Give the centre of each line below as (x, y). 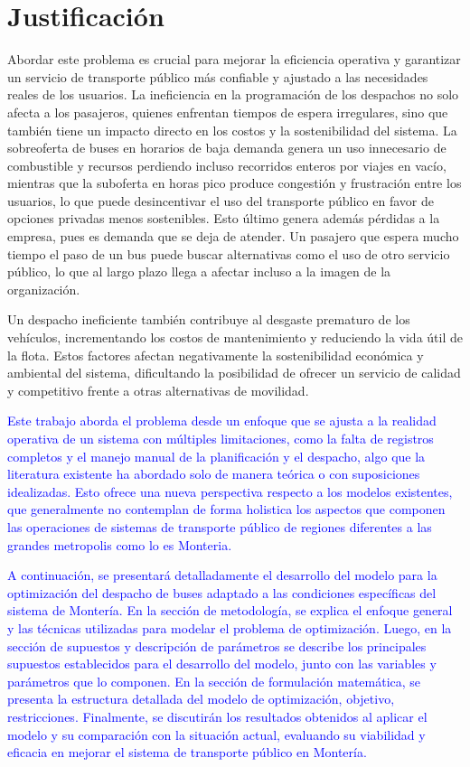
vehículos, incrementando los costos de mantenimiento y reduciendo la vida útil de (235, 337)
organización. (44, 289)
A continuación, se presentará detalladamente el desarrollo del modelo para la (222, 575)
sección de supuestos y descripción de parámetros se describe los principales (217, 645)
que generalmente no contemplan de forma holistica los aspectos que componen (226, 509)
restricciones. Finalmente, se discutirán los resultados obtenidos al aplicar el (217, 716)
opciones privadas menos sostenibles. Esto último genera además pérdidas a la (224, 218)
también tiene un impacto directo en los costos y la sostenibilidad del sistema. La (232, 130)
